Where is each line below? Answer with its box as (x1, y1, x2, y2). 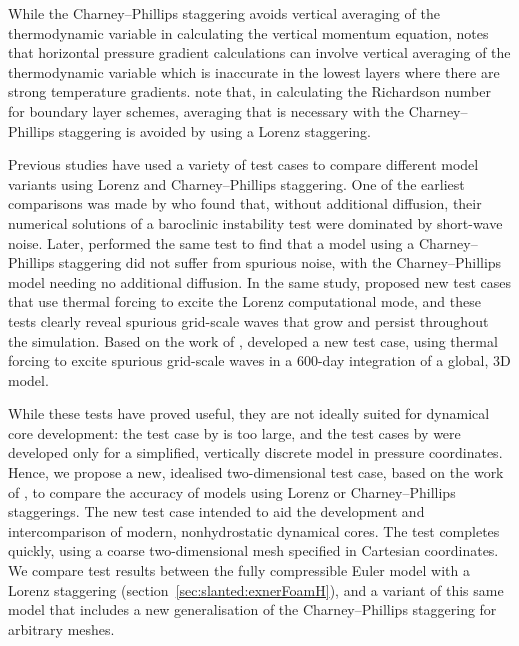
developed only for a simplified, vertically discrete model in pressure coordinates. (8, 442, 503, 463)
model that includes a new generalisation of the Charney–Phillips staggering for (8, 599, 497, 620)
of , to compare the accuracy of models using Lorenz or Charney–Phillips (8, 481, 456, 502)
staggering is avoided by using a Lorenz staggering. (58, 120, 371, 141)
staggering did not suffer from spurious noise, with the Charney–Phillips (58, 252, 502, 273)
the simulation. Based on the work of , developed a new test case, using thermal (8, 330, 498, 351)
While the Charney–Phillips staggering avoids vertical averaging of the (8, 3, 440, 23)
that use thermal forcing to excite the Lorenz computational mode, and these (8, 291, 481, 312)
